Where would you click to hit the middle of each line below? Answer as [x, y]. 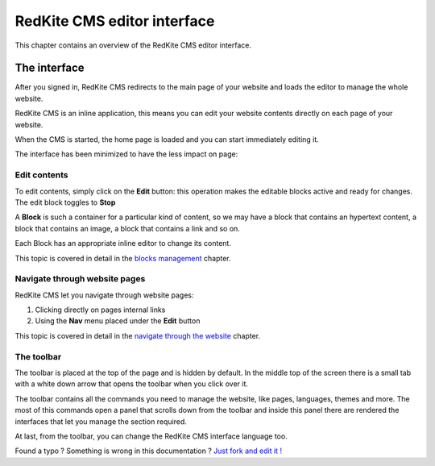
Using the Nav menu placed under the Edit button [118, 321]
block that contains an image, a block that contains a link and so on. [128, 228]
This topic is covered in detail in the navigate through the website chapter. [138, 335]
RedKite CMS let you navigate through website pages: [104, 295]
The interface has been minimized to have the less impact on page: [126, 154]
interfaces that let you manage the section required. [101, 421]
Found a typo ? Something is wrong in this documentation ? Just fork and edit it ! [148, 451]
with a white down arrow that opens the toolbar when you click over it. [132, 384]
